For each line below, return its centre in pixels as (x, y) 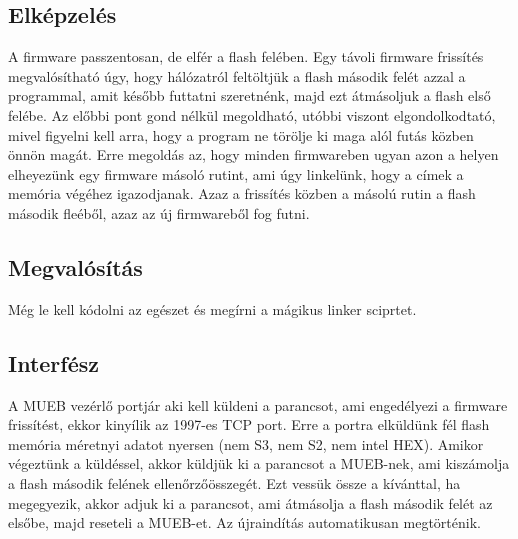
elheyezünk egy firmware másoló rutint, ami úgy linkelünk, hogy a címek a (236, 173)
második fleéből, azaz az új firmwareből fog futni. (159, 212)
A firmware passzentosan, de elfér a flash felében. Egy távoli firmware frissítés (246, 56)
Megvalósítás (75, 266)
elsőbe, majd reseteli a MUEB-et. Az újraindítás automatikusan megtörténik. (244, 522)
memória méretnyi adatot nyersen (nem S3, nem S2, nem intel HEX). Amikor (246, 443)
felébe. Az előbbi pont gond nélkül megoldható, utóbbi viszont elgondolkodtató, (252, 114)
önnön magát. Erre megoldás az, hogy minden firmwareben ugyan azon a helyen (253, 154)
